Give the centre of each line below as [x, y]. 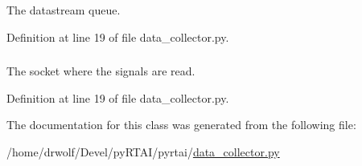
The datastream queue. [64, 10]
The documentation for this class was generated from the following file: [181, 125]
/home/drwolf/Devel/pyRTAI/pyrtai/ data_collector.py [143, 151]
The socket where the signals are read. [101, 71]
